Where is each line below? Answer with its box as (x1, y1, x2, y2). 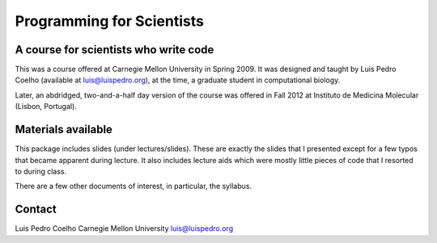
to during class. (15, 166, 67, 176)
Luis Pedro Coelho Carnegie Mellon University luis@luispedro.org (15, 224, 234, 233)
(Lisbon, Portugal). (15, 102, 77, 111)
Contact (15, 203, 57, 216)
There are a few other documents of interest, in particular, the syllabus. (15, 182, 252, 191)
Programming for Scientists (15, 12, 204, 30)
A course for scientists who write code (15, 43, 214, 57)
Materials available (15, 123, 113, 136)
